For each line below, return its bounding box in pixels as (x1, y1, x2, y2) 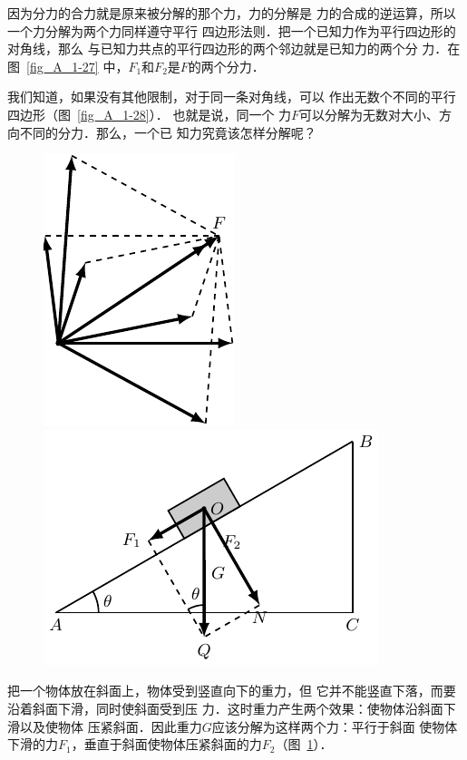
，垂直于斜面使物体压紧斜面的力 (71, 735, 262, 754)
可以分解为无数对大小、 (299, 104, 440, 123)
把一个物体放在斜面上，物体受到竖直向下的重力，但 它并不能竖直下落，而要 (7, 681, 456, 700)
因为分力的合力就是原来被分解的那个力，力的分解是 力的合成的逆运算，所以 (7, 4, 456, 22)
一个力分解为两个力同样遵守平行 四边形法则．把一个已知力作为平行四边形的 (7, 21, 456, 40)
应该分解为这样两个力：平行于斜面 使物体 (211, 716, 458, 736)
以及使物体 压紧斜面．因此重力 (19, 716, 202, 736)
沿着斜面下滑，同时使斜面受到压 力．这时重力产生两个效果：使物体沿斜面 (7, 698, 443, 717)
